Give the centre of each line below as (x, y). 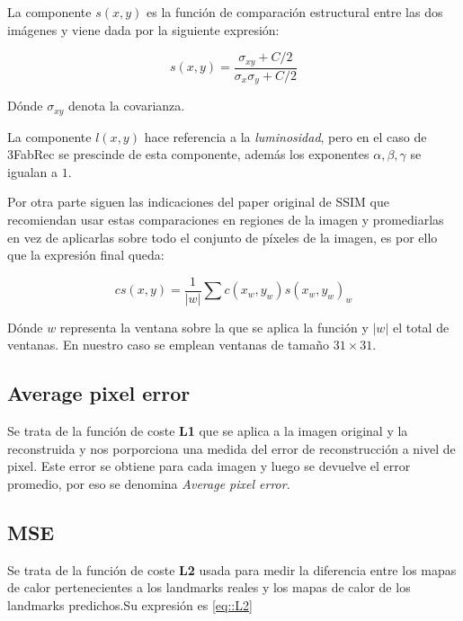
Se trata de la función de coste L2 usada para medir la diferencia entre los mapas (232, 569)
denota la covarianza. (127, 106)
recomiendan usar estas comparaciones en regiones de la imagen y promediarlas (226, 219)
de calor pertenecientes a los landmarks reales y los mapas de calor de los (209, 587)
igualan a (33, 171)
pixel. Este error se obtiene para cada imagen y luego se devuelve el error (209, 466)
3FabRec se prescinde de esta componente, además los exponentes (188, 154)
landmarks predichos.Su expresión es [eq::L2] (130, 604)
